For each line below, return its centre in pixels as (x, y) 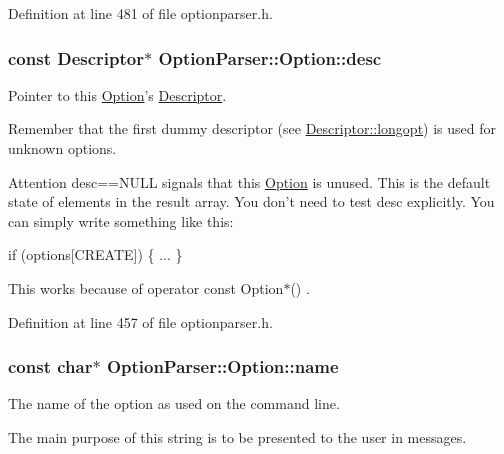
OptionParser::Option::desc (270, 57)
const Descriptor (76, 57)
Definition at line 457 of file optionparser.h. (140, 321)
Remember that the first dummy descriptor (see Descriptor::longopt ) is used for (252, 128)
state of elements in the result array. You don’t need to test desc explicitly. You (251, 201)
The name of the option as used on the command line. (174, 403)
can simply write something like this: (121, 220)
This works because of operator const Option (146, 287)
